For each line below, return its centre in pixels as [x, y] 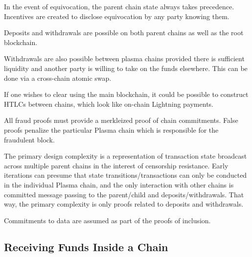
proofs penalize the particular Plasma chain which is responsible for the [111, 129]
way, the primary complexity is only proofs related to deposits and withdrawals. [124, 204]
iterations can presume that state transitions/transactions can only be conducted [126, 175]
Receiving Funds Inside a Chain [86, 246]
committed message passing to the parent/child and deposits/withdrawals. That [124, 194]
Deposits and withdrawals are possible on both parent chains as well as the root [124, 33]
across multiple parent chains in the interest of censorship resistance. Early [116, 165]
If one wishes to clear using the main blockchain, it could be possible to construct [126, 94]
